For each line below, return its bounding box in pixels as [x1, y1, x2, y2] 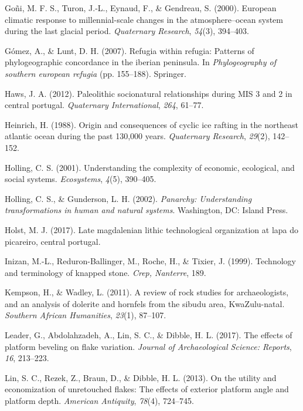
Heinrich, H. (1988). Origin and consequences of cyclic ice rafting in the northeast [5, 118, 298, 130]
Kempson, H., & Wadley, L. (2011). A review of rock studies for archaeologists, [5, 286, 289, 298]
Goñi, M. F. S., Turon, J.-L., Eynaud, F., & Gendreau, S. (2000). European [5, 2, 277, 14]
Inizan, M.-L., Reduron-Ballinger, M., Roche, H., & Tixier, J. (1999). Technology [5, 255, 296, 267]
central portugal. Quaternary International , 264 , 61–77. [5, 99, 204, 111]
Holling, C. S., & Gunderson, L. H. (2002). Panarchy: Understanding [5, 192, 252, 204]
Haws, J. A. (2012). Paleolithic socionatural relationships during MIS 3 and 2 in [5, 87, 292, 99]
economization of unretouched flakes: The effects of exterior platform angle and [5, 383, 289, 395]
